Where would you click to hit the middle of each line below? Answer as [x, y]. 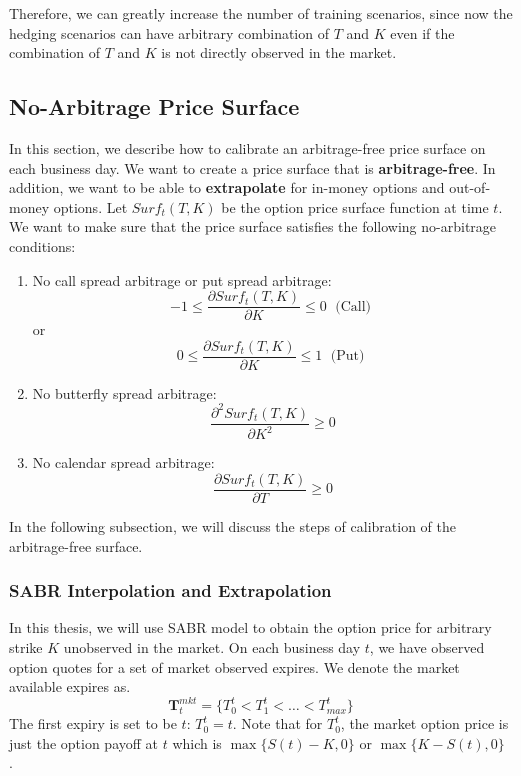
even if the [422, 32]
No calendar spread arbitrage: [123, 462]
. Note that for [277, 723]
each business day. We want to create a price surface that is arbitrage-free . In [252, 167]
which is [197, 742]
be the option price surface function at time [355, 206]
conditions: [42, 245]
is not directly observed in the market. [279, 52]
